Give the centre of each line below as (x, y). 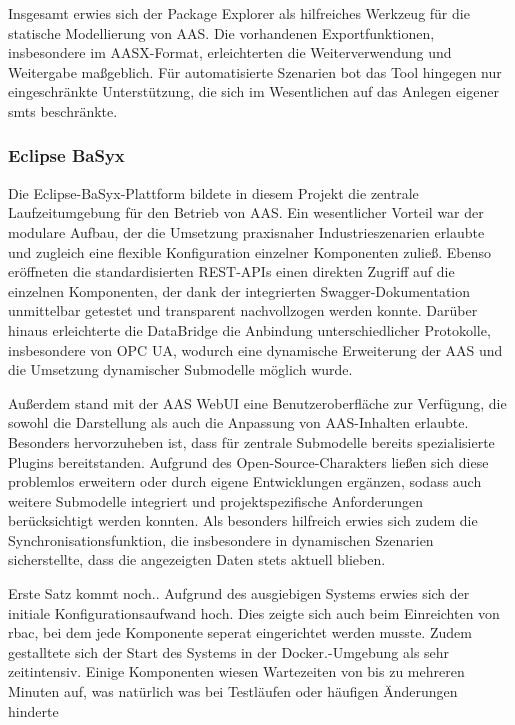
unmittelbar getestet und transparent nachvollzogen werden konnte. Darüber (243, 310)
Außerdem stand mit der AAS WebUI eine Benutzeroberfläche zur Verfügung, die (257, 402)
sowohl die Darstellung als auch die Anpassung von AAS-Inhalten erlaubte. (238, 422)
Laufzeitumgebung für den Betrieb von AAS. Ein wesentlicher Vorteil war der (246, 212)
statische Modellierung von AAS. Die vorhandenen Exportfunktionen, (221, 32)
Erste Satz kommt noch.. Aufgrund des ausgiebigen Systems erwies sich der (239, 593)
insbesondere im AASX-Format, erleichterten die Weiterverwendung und (230, 52)
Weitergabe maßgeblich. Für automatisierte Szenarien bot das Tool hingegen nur (255, 71)
